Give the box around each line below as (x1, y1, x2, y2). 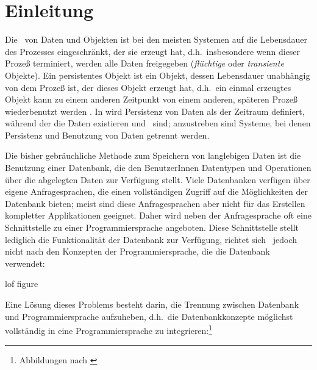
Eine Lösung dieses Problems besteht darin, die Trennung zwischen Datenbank (5, 298, 299, 310)
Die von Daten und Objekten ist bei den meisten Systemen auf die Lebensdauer (5, 33, 307, 46)
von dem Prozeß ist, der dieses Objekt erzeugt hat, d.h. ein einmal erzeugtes (5, 81, 291, 93)
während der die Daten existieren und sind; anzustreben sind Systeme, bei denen (5, 117, 311, 129)
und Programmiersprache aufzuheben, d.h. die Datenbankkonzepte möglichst (5, 310, 293, 322)
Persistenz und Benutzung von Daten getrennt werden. (5, 128, 210, 141)
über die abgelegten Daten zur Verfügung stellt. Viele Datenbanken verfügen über (5, 173, 310, 186)
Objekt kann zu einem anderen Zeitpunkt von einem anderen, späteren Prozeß (5, 93, 297, 106)
